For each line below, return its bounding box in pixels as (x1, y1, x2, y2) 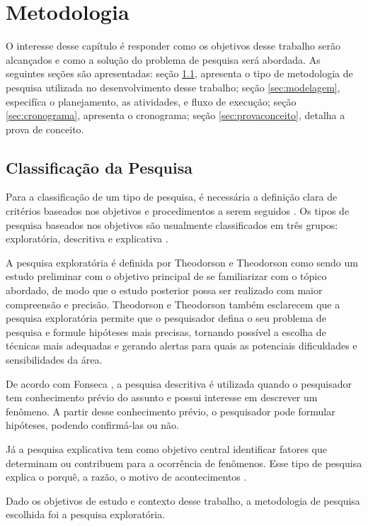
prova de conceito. (6, 121, 84, 136)
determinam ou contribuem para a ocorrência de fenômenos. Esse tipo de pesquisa (6, 455, 362, 470)
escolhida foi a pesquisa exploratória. (6, 507, 166, 522)
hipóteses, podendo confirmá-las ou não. (6, 418, 179, 432)
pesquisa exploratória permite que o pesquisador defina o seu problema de (6, 310, 326, 325)
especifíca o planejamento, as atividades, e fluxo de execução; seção (6, 94, 297, 108)
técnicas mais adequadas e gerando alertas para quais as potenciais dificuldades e (6, 338, 357, 353)
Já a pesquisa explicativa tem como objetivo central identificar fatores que (6, 441, 327, 456)
